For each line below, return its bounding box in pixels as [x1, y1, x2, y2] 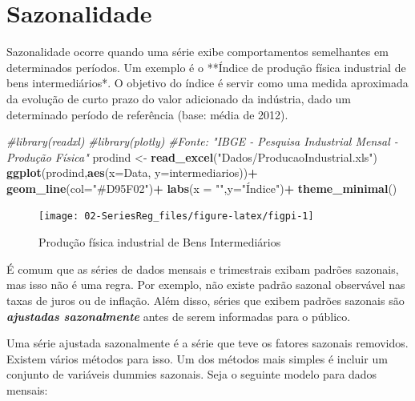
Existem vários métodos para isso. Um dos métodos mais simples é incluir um [6, 350, 388, 367]
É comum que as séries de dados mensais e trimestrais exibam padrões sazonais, [6, 260, 399, 277]
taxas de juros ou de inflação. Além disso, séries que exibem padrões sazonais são [6, 291, 405, 308]
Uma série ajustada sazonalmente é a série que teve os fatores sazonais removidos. [6, 335, 409, 351]
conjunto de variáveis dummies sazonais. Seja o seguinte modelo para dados [6, 366, 377, 383]
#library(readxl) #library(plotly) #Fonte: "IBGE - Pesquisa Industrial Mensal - [6, 133, 398, 150]
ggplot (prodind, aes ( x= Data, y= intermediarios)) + [6, 164, 258, 181]
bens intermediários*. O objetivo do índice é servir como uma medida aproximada [6, 74, 409, 91]
